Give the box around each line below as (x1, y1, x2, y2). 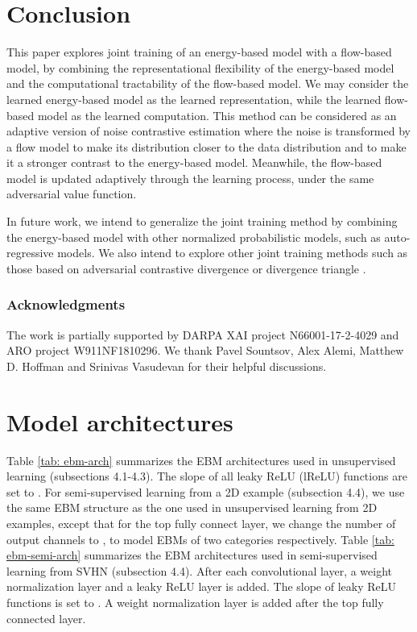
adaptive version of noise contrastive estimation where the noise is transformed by (6, 123, 411, 139)
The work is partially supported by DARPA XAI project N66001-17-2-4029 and (6, 326, 399, 343)
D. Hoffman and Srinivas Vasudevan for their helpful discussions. (6, 357, 327, 374)
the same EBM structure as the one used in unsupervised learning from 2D (6, 499, 378, 516)
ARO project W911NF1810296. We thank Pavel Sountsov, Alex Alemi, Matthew (6, 342, 404, 359)
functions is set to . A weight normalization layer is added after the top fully (6, 593, 384, 610)
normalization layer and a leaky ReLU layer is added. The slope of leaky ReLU (6, 578, 397, 595)
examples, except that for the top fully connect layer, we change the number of (6, 514, 396, 531)
